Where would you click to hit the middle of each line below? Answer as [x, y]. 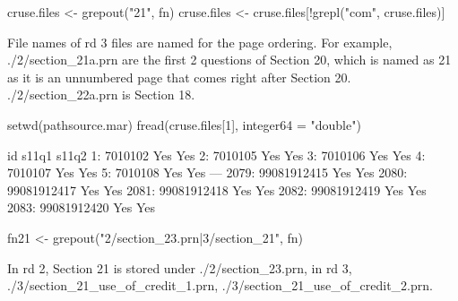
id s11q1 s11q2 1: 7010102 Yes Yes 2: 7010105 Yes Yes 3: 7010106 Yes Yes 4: [216, 155]
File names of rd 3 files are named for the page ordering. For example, [200, 42]
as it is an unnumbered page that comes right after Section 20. [179, 77]
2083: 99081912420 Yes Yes [82, 207]
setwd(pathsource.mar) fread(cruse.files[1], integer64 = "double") [184, 124]
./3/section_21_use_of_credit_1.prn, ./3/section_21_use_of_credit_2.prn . [220, 285]
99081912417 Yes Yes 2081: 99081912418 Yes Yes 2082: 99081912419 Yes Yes [217, 189]
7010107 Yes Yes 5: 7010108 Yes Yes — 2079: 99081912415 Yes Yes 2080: [207, 172]
